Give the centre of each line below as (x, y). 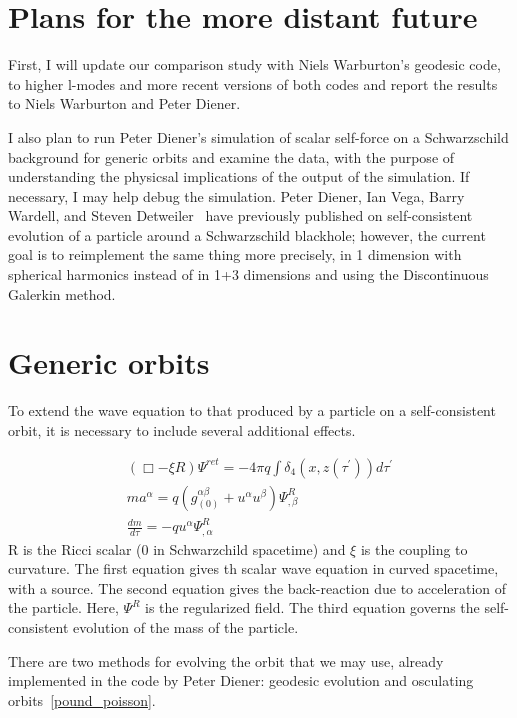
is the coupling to (414, 548)
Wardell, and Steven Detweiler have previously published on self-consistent (240, 215)
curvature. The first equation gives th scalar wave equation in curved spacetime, (253, 568)
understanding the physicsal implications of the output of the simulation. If (239, 176)
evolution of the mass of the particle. (186, 626)
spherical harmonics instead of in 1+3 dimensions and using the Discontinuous (248, 274)
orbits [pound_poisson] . (82, 699)
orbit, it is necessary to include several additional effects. (182, 429)
